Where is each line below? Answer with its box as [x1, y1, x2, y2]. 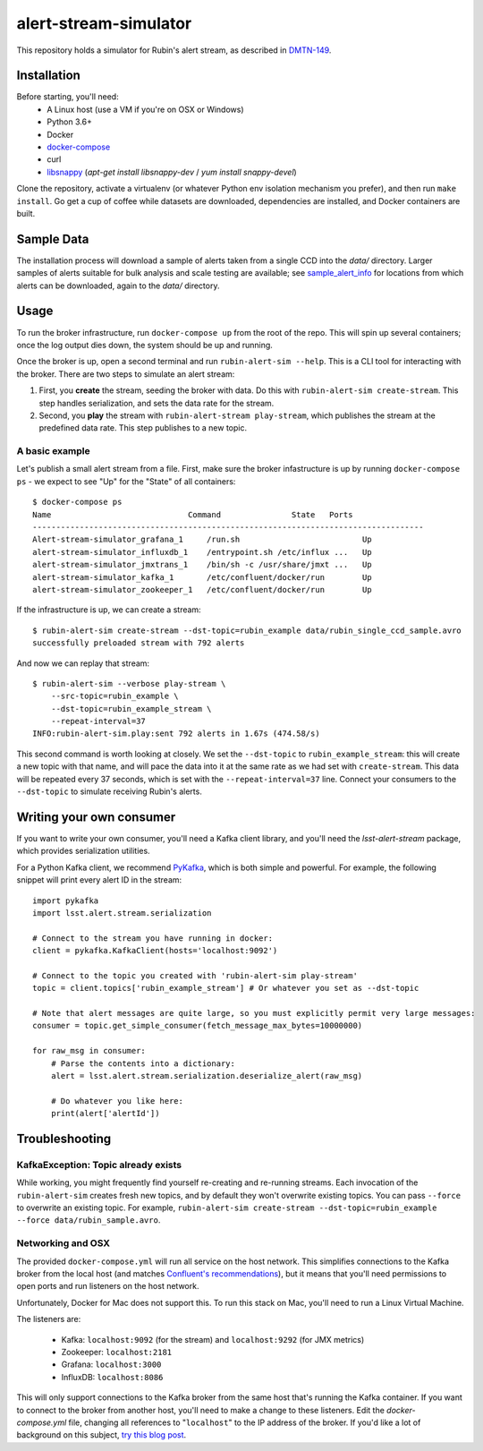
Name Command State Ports [32, 509, 353, 519]
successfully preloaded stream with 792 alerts [32, 638, 245, 648]
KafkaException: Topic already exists [16, 1158, 182, 1171]
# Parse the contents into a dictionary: [50, 1058, 236, 1069]
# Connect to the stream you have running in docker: [32, 933, 273, 943]
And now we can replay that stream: [16, 658, 150, 669]
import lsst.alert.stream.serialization [32, 908, 212, 918]
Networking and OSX [16, 1237, 111, 1250]
